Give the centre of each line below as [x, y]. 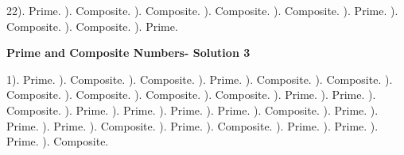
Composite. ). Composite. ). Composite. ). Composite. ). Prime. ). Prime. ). [191, 95]
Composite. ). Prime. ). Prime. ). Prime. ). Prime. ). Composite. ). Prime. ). [192, 110]
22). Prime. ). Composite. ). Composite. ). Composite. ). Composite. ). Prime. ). [202, 10]
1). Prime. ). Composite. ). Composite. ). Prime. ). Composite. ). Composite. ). [200, 79]
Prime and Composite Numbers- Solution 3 [128, 53]
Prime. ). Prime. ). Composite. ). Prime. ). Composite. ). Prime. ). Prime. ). [192, 125]
